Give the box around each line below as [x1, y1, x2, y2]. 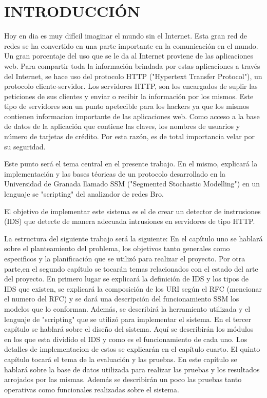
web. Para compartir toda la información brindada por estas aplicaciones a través [4, 60, 260, 71]
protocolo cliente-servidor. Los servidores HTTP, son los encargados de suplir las [4, 81, 258, 91]
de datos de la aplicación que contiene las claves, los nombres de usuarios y [4, 121, 240, 131]
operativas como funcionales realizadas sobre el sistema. [4, 384, 179, 394]
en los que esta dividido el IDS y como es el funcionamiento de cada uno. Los [4, 333, 247, 344]
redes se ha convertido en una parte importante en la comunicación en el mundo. [4, 40, 258, 51]
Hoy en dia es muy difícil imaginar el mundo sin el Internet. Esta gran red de [4, 30, 247, 41]
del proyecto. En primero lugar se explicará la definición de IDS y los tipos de [4, 273, 249, 284]
